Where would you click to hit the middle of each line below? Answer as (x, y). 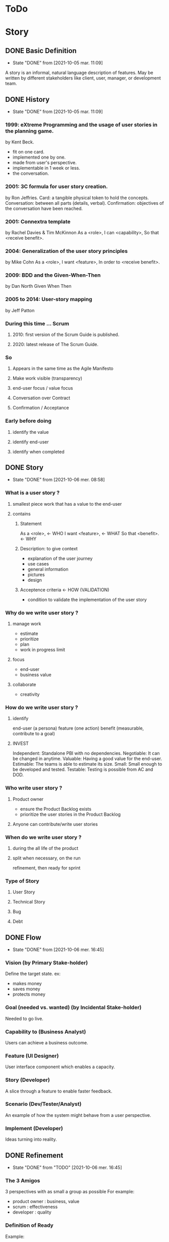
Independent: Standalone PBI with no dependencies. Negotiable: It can (86, 754)
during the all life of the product (45, 848)
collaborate (24, 685)
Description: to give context (49, 548)
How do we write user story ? (42, 707)
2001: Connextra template (38, 221)
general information (48, 569)
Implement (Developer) (34, 1128)
